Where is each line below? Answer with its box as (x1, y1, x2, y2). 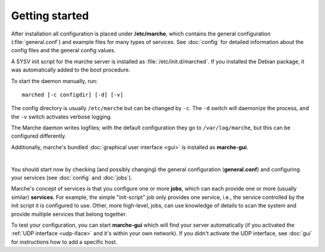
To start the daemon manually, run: (11, 77, 98, 84)
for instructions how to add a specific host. (11, 238, 117, 245)
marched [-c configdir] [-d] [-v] (22, 91, 123, 98)
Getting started (11, 9, 89, 22)
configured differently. (11, 132, 67, 140)
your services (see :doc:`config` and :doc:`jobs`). (11, 174, 132, 182)
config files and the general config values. (11, 47, 116, 54)
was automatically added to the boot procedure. (11, 66, 131, 73)
